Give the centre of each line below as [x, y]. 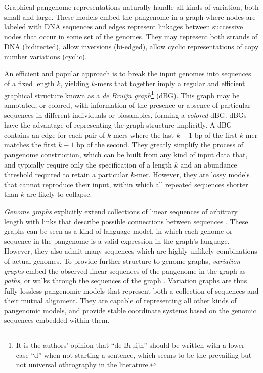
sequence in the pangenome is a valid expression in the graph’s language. [117, 241]
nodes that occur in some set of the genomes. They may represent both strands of [131, 36]
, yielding [75, 83]
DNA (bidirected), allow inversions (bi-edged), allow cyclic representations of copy [131, 46]
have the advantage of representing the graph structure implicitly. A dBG [118, 125]
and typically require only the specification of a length [88, 164]
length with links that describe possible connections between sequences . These [126, 221]
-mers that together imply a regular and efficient [170, 83]
